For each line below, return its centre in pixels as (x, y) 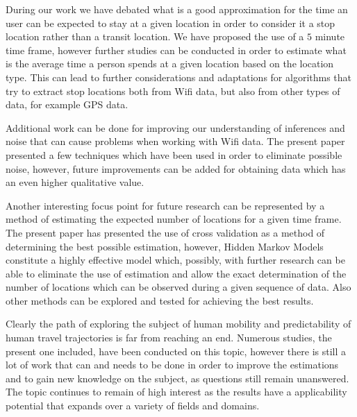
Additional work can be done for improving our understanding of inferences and (175, 127)
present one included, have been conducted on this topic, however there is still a (176, 351)
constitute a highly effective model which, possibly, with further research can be (175, 260)
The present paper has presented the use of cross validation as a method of (165, 232)
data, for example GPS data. (67, 104)
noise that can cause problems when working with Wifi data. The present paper (175, 141)
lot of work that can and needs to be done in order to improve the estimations (172, 365)
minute (330, 36)
